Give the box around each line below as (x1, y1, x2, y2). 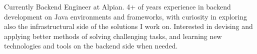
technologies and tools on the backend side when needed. (4, 40, 178, 51)
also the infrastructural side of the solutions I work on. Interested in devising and (4, 21, 253, 31)
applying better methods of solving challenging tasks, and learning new (4, 30, 222, 41)
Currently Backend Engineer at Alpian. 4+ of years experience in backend (4, 1, 231, 11)
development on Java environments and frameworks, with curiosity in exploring (4, 11, 247, 21)
